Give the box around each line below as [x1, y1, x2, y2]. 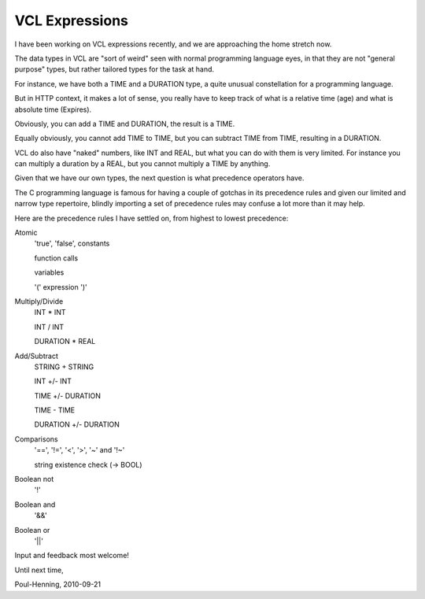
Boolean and [14, 500, 56, 509]
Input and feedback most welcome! [14, 551, 130, 560]
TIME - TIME [34, 405, 76, 415]
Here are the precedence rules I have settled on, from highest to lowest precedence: [14, 213, 289, 223]
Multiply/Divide [14, 296, 64, 306]
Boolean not [14, 475, 54, 484]
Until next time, [14, 565, 64, 575]
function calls [34, 253, 79, 263]
